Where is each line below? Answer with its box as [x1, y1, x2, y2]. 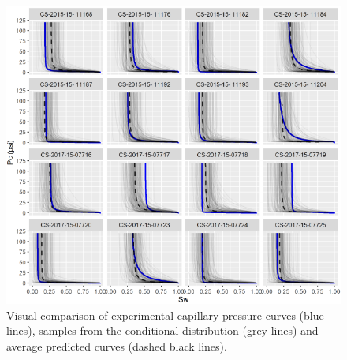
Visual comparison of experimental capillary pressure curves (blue [6, 306, 324, 323]
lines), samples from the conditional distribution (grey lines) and [6, 322, 319, 339]
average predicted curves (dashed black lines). [6, 337, 227, 354]
